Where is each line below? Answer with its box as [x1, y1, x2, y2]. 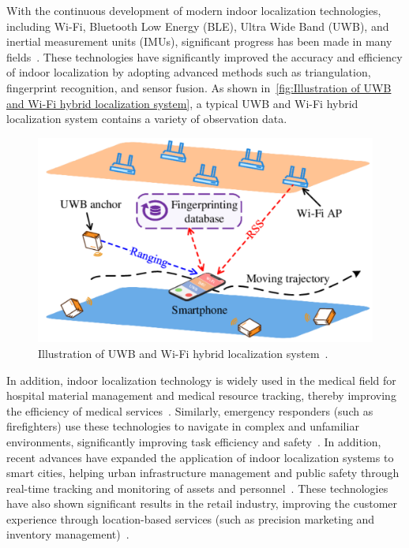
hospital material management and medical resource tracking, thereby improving [6, 387, 396, 404]
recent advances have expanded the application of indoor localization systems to [6, 449, 394, 465]
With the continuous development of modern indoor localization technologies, [6, 2, 381, 18]
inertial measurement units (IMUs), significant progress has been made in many [6, 33, 392, 50]
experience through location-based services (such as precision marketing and [6, 510, 375, 527]
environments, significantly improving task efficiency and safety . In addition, [6, 433, 381, 449]
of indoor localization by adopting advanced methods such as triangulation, [6, 64, 371, 80]
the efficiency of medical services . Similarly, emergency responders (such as [6, 402, 373, 419]
